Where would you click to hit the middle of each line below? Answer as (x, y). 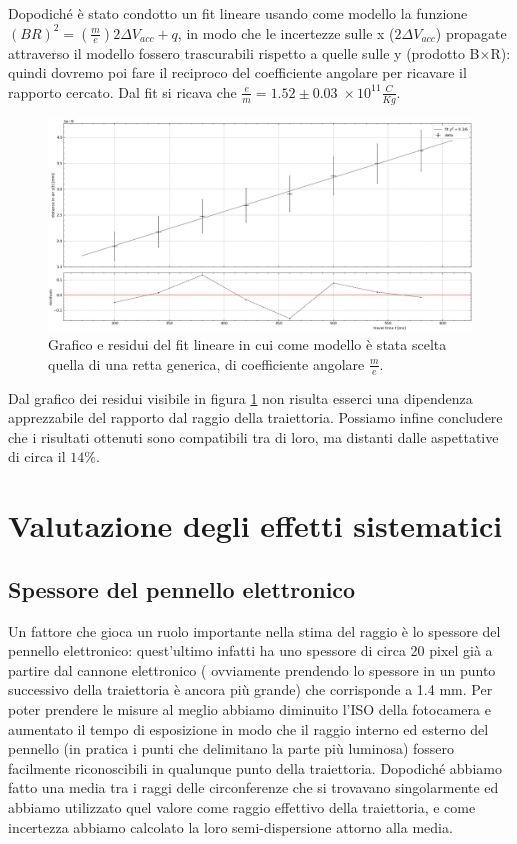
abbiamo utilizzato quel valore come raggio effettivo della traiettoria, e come (242, 806)
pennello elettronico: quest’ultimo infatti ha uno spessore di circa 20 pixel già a (250, 650)
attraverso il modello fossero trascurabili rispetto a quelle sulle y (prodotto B (244, 52)
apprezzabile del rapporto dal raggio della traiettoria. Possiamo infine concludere (255, 417)
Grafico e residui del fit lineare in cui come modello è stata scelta (247, 344)
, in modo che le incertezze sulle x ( (286, 32)
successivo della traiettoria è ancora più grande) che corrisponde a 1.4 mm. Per (250, 689)
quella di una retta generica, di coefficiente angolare (206, 363)
